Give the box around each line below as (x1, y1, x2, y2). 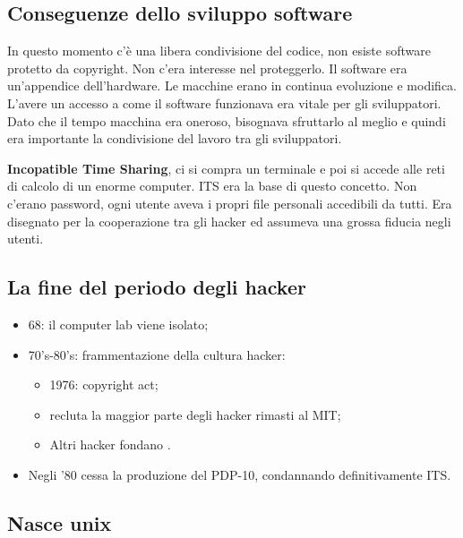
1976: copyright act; (49, 375, 159, 394)
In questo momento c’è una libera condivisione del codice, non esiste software (7, 41, 431, 60)
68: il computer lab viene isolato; (28, 314, 209, 333)
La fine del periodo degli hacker (7, 273, 306, 301)
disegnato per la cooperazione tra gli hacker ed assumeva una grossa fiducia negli (7, 211, 451, 230)
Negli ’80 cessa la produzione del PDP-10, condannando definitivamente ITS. (28, 465, 451, 483)
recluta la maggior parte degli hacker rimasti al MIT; (49, 405, 341, 423)
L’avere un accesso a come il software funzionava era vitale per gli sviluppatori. (7, 93, 442, 112)
